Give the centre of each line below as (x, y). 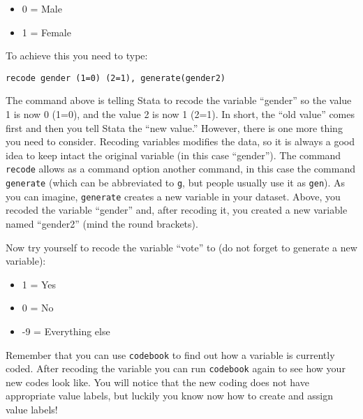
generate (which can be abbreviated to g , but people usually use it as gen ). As (176, 183)
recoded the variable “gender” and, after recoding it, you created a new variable (177, 210)
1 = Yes (39, 284)
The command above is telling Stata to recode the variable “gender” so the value (179, 100)
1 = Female (46, 32)
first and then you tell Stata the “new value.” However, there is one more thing (174, 127)
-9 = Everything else (66, 331)
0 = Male (42, 8)
